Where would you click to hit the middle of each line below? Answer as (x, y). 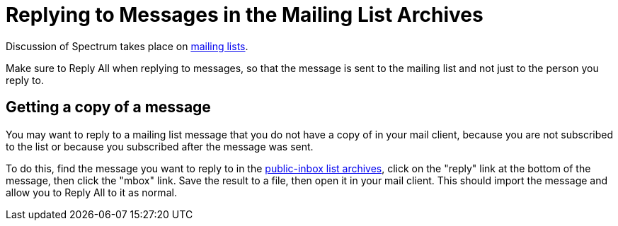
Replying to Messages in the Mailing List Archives (245, 15)
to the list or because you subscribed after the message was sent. (160, 146)
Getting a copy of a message (108, 107)
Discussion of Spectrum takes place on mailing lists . (127, 46)
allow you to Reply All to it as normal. (91, 192)
